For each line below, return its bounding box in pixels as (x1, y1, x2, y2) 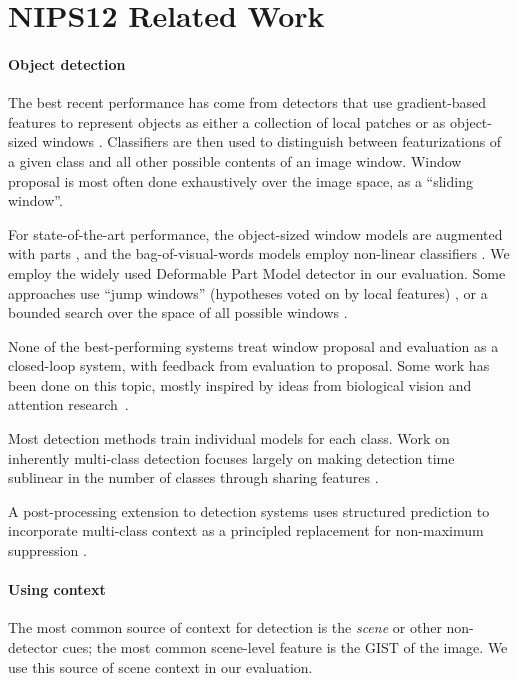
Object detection (8, 53, 126, 74)
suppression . (8, 540, 87, 561)
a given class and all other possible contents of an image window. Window (8, 150, 462, 171)
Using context (8, 579, 106, 600)
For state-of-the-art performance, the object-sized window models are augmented (8, 223, 503, 244)
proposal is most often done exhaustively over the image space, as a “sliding (8, 170, 473, 191)
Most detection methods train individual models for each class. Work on (8, 428, 450, 449)
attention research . (8, 394, 129, 415)
